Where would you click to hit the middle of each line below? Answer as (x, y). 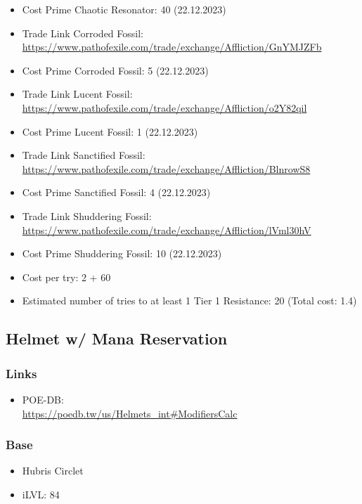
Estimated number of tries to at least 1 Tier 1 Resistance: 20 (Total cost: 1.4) (189, 301)
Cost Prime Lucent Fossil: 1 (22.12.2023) (110, 131)
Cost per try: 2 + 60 (66, 277)
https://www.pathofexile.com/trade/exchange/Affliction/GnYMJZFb (172, 47)
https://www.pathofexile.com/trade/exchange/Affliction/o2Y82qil (164, 107)
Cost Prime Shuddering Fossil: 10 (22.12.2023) (122, 253)
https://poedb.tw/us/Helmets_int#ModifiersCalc (130, 413)
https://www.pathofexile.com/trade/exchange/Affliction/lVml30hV (167, 230)
